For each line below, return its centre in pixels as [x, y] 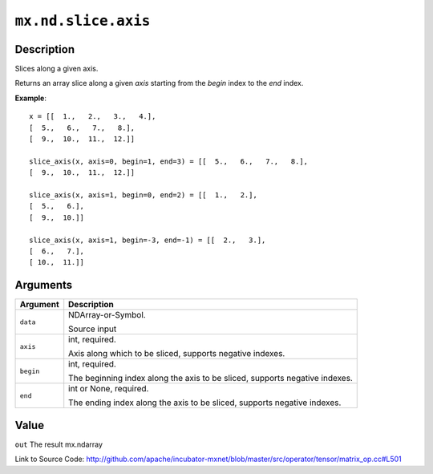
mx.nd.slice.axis [83, 21]
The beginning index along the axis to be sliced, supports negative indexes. [210, 379]
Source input [93, 329]
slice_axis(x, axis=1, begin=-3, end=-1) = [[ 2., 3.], [148, 240]
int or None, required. [109, 389]
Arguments [44, 285]
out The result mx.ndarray [59, 444]
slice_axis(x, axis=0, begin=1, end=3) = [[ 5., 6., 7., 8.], [169, 161]
